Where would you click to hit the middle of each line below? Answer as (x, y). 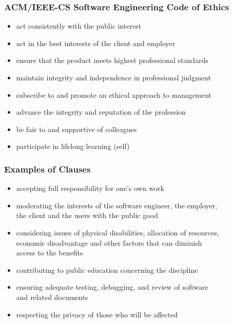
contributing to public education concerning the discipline (107, 270)
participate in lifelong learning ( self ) (73, 146)
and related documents (52, 297)
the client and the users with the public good (87, 215)
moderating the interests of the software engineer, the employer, (117, 205)
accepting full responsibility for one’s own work (90, 188)
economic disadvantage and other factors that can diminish (109, 242)
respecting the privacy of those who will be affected (97, 314)
